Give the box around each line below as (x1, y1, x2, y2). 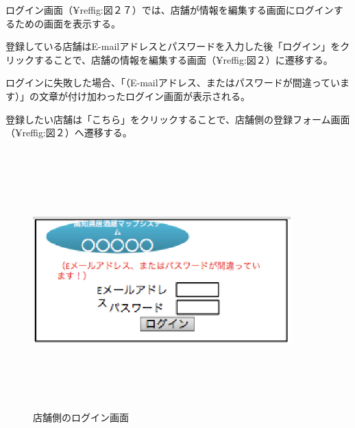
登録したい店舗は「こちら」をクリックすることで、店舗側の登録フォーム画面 (5, 112, 350, 126)
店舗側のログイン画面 (33, 410, 129, 425)
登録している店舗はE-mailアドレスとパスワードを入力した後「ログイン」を (5, 39, 341, 53)
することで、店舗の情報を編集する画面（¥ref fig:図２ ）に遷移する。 (34, 52, 333, 66)
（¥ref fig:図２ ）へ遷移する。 (5, 125, 132, 140)
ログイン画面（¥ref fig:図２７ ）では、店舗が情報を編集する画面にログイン (5, 3, 334, 16)
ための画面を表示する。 (14, 16, 121, 30)
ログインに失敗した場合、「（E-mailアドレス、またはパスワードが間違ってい (5, 75, 340, 90)
